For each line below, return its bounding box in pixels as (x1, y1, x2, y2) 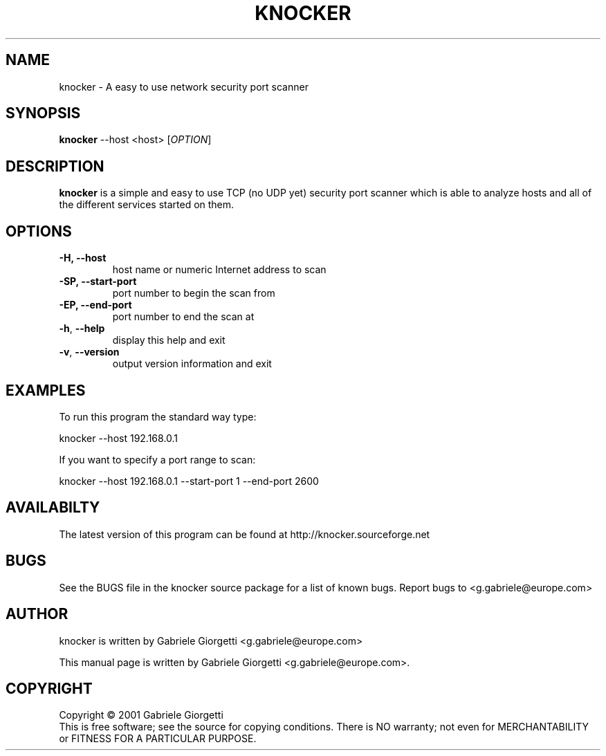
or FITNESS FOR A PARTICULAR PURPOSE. (59, 732, 257, 745)
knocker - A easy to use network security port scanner (59, 80, 309, 93)
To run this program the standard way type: (59, 410, 257, 423)
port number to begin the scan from (112, 287, 275, 299)
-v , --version (59, 346, 120, 358)
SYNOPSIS (6, 104, 81, 122)
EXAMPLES (6, 381, 86, 399)
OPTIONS (6, 222, 72, 240)
